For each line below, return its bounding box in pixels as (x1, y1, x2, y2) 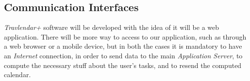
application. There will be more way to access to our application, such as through (4, 31, 247, 41)
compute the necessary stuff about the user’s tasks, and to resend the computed (4, 60, 242, 70)
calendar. (4, 69, 31, 80)
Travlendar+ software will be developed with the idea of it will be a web (4, 22, 219, 32)
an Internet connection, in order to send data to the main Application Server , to (4, 50, 243, 60)
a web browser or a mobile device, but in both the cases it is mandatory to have (4, 41, 242, 51)
